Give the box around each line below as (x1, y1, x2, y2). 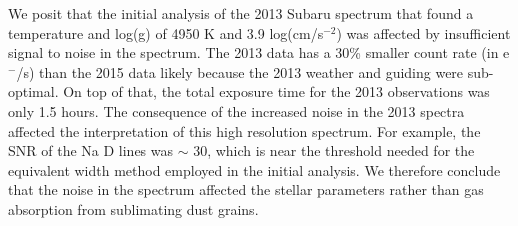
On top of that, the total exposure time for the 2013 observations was (63, 81, 490, 102)
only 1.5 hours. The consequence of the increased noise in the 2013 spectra (8, 100, 465, 121)
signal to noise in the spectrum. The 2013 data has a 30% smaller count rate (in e (8, 42, 510, 63)
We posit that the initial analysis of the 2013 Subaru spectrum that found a (8, 3, 474, 23)
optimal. (8, 81, 59, 102)
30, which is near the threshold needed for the (193, 140, 475, 161)
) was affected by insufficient (336, 22, 511, 43)
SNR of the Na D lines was (8, 140, 174, 161)
